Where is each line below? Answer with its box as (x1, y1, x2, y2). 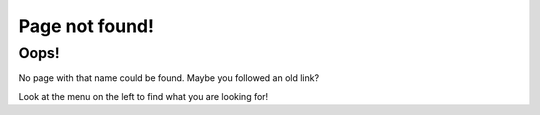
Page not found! (18, 15, 155, 37)
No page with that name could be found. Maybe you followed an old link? (18, 72, 320, 84)
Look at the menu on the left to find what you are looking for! (18, 90, 269, 102)
